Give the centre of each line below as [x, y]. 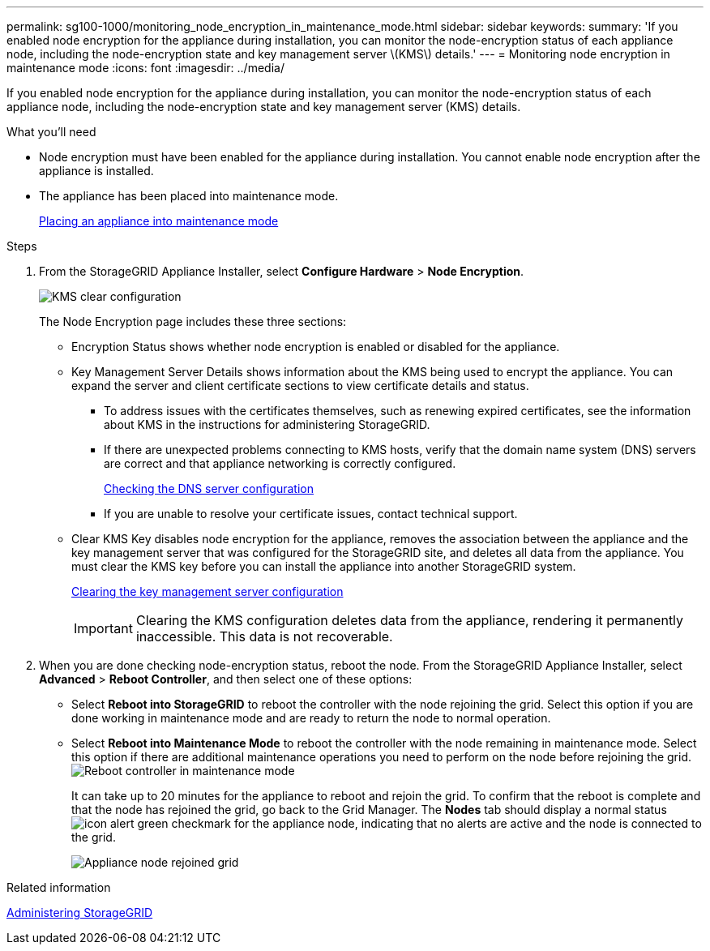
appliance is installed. [96, 171]
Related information [59, 887]
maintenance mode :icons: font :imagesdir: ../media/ [145, 68]
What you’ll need [51, 132]
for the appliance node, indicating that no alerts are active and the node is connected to [468, 823]
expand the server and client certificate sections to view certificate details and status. [300, 386]
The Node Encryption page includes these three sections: [193, 321]
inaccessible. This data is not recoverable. [264, 636]
